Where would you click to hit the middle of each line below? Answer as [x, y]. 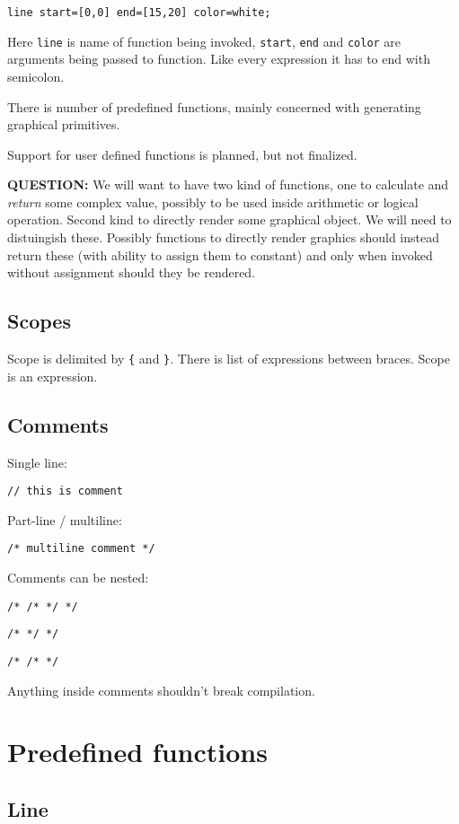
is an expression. [53, 376]
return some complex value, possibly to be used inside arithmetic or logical [213, 202]
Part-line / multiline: [65, 519]
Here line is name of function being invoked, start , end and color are [204, 41]
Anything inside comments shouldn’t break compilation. [161, 690]
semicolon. [36, 76]
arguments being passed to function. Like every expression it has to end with [219, 59]
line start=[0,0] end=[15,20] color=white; [139, 13]
